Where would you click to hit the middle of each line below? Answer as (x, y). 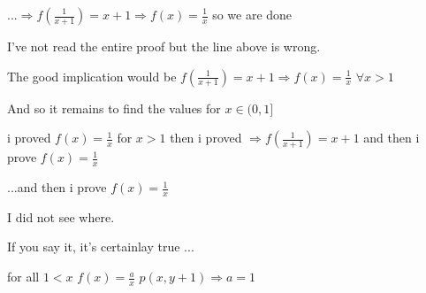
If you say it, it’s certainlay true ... (101, 247)
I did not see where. (61, 216)
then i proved (206, 138)
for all (23, 277)
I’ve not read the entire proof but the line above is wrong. (164, 46)
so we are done (252, 14)
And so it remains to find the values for (114, 108)
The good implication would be (92, 76)
